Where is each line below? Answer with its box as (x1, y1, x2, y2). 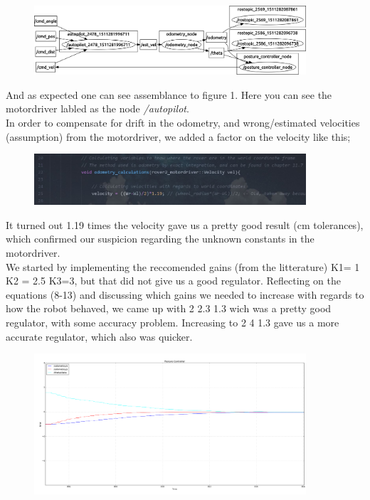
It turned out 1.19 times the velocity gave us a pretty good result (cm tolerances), (6, 217, 364, 232)
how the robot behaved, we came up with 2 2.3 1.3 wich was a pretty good (6, 301, 332, 316)
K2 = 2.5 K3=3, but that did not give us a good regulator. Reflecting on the (6, 273, 341, 288)
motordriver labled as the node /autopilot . (6, 101, 189, 116)
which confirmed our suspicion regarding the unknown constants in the (6, 231, 314, 246)
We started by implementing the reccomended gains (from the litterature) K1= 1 (6, 259, 360, 274)
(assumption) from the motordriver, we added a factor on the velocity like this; (6, 129, 351, 144)
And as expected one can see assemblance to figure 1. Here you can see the (6, 87, 332, 102)
